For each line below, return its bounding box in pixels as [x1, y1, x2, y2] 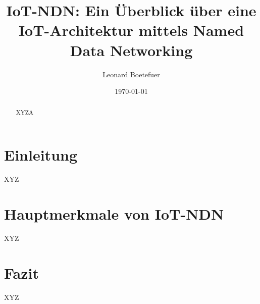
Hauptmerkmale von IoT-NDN [4, 203, 224, 224]
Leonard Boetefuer [102, 69, 160, 79]
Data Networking [70, 39, 193, 60]
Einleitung [4, 144, 78, 165]
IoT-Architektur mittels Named [18, 20, 244, 40]
